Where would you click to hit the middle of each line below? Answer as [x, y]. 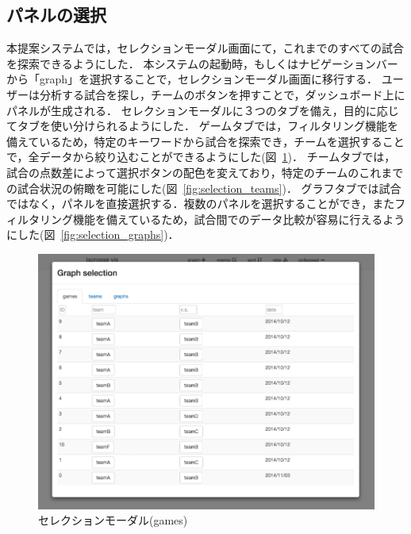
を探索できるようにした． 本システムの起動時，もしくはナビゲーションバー [202, 63]
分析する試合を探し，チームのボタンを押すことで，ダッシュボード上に [222, 94]
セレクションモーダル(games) [113, 520]
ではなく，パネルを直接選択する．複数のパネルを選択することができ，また [201, 204]
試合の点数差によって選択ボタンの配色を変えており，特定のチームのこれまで [205, 172]
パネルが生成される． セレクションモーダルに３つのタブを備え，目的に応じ [203, 110]
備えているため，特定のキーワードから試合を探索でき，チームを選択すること [205, 141]
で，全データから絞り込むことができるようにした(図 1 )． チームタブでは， [201, 157]
